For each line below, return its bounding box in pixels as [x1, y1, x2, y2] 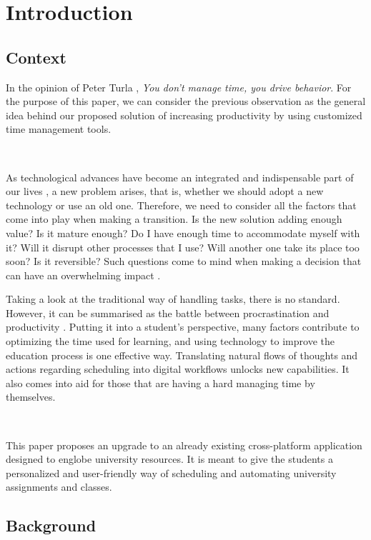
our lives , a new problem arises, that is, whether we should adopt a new [6, 184, 324, 199]
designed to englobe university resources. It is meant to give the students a [6, 451, 333, 466]
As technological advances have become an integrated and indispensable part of [6, 169, 354, 184]
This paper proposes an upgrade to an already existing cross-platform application [6, 437, 362, 452]
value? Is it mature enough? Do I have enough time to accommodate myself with [6, 225, 360, 240]
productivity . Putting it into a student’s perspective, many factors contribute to [6, 319, 360, 334]
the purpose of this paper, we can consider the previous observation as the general [6, 94, 366, 109]
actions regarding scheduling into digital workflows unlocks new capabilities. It [6, 361, 350, 376]
